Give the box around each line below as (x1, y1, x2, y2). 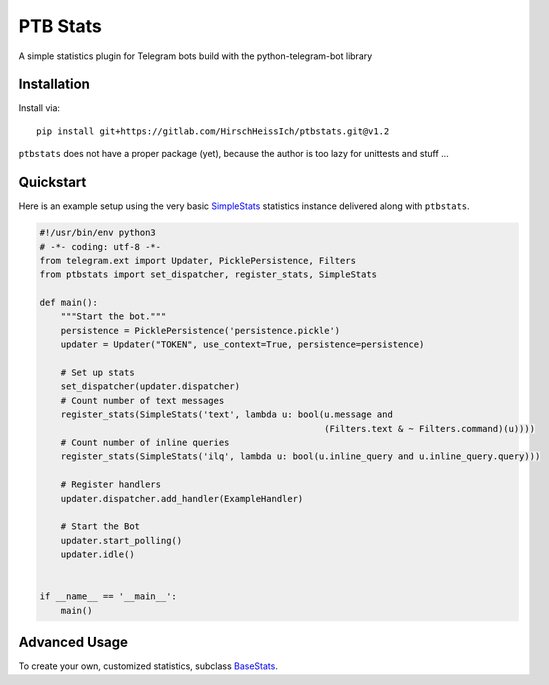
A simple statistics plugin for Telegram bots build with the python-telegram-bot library (18, 50, 373, 62)
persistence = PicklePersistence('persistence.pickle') (60, 325, 341, 336)
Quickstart (18, 174, 87, 191)
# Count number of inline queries (60, 436, 230, 448)
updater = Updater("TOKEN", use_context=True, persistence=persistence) (60, 339, 425, 350)
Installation (18, 76, 90, 93)
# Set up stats (60, 367, 135, 379)
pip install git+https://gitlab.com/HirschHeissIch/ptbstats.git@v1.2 (36, 125, 390, 137)
